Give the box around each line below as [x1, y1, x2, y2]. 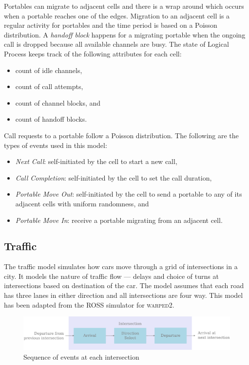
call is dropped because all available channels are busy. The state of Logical [4, 39, 229, 49]
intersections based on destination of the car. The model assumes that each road [4, 280, 244, 291]
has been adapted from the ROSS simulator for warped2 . [4, 299, 174, 310]
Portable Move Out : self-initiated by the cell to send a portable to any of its [15, 189, 242, 199]
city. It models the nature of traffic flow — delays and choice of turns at [4, 271, 219, 281]
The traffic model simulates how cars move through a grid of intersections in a [4, 261, 238, 272]
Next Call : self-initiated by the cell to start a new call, [15, 156, 177, 166]
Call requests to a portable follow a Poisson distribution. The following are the [4, 130, 239, 140]
